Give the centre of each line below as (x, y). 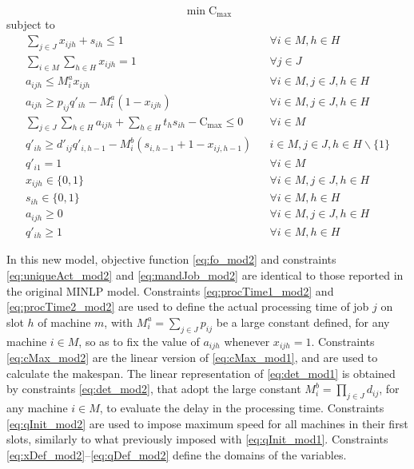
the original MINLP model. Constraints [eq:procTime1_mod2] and (170, 290)
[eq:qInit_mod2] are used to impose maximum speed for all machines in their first (207, 423)
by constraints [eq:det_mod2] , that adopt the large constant (154, 389)
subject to (31, 24)
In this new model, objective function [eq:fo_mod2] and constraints (171, 259)
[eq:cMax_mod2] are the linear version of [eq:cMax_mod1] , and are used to (192, 357)
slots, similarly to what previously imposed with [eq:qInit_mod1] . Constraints (197, 439)
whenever (247, 341)
